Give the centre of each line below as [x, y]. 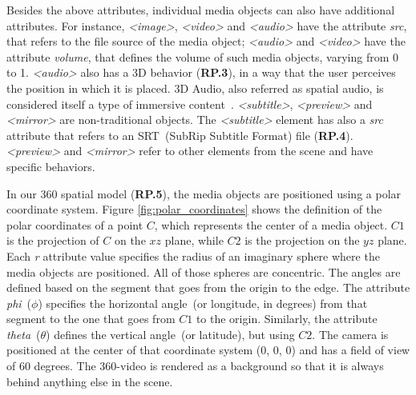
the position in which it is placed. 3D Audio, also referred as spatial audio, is [195, 88]
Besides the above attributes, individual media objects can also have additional [201, 10]
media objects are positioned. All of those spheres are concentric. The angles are [204, 271]
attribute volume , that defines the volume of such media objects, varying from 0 [203, 56]
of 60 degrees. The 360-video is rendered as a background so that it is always [195, 366]
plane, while [194, 240]
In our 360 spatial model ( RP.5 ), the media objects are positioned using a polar [204, 193]
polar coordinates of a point [75, 224]
